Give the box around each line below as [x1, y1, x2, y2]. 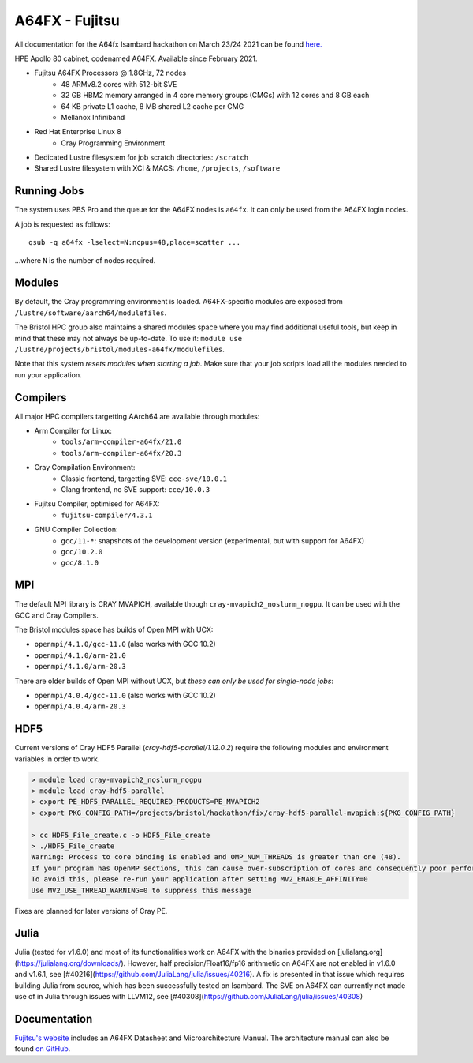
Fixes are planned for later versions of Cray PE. [14, 906, 168, 915]
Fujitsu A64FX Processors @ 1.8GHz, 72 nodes [34, 68, 187, 78]
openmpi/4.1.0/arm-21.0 [34, 651, 126, 659]
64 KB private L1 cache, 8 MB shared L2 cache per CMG [61, 101, 244, 111]
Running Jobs [14, 184, 84, 197]
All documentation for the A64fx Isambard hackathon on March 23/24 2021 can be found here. [14, 39, 322, 49]
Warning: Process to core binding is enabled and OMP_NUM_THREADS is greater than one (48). [31, 853, 401, 862]
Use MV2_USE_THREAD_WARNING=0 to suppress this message [31, 885, 252, 895]
